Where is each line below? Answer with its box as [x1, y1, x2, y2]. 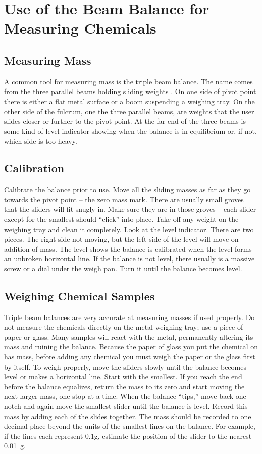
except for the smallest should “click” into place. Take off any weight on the [4, 213, 239, 224]
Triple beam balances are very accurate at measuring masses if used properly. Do [4, 311, 255, 322]
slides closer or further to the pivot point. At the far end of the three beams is [4, 116, 246, 126]
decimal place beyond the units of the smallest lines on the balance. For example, [4, 421, 255, 431]
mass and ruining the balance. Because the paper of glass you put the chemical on [4, 341, 258, 352]
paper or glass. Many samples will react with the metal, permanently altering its [4, 331, 253, 342]
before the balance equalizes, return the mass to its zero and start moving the [4, 381, 245, 391]
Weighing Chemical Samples [4, 288, 155, 303]
